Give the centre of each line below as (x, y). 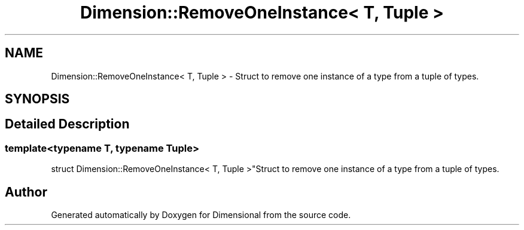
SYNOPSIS (37, 99)
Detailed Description (67, 124)
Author (26, 192)
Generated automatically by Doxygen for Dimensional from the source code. (201, 215)
